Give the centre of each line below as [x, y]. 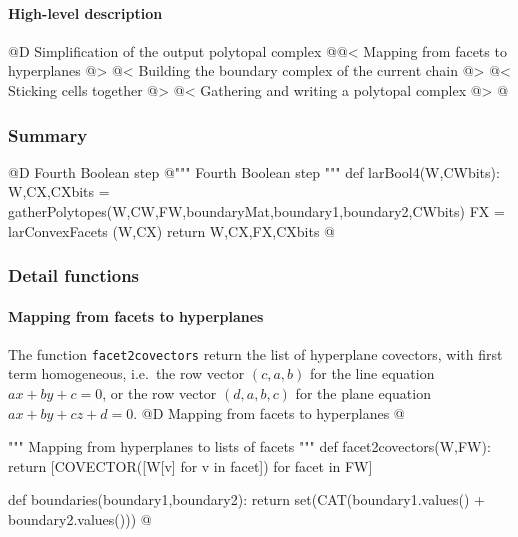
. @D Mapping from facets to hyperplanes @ [269, 412]
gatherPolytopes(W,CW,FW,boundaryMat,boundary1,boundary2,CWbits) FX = [256, 210]
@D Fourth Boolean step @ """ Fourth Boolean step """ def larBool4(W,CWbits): [254, 171]
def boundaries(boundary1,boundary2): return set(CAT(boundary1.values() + [246, 499]
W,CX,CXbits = [59, 191]
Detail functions [74, 275]
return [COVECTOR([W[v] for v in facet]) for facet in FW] [190, 465]
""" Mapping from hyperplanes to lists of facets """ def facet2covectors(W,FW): [249, 446]
